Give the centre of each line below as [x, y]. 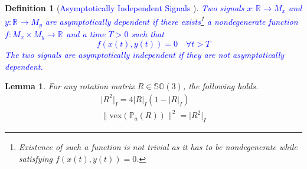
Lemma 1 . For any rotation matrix [70, 86]
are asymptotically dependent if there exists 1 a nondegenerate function [172, 21]
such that [148, 33]
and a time [86, 33]
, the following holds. [221, 86]
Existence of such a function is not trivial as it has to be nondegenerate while [158, 147]
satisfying [36, 158]
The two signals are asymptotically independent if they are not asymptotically [145, 55]
